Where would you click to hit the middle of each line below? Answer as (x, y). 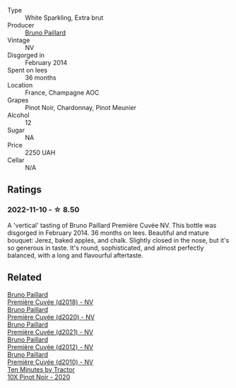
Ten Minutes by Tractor (41, 369)
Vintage (19, 40)
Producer (21, 25)
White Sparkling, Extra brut (64, 18)
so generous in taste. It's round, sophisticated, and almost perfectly (106, 248)
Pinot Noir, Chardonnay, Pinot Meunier (81, 108)
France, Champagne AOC (62, 92)
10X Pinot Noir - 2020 (39, 377)
